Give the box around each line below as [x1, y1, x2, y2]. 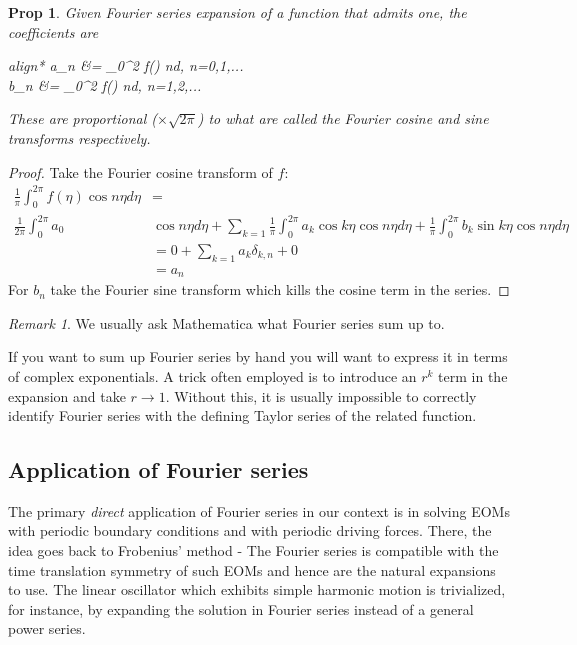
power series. [8, 618, 86, 639]
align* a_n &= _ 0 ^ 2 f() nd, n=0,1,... [8, 55, 244, 76]
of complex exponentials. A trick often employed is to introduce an [8, 365, 417, 386]
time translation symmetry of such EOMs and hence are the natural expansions [8, 559, 496, 580]
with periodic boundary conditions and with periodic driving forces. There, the [8, 520, 492, 541]
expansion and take [8, 385, 126, 406]
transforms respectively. [8, 127, 151, 148]
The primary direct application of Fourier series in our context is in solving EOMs [8, 500, 510, 521]
